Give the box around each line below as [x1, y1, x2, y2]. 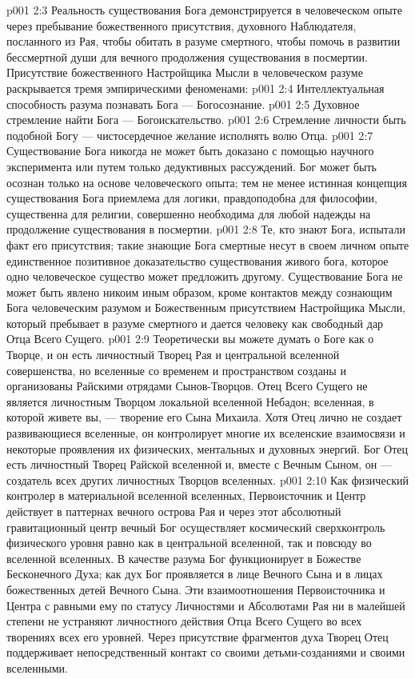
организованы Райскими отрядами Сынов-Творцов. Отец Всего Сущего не [6, 377, 368, 394]
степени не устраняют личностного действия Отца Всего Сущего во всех [6, 613, 362, 629]
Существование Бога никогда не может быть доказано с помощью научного [6, 142, 374, 159]
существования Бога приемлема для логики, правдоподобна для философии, [6, 190, 377, 206]
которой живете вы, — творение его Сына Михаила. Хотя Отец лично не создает [6, 409, 402, 425]
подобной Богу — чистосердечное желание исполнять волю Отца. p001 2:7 [6, 126, 373, 143]
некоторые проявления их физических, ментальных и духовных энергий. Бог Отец [6, 440, 409, 457]
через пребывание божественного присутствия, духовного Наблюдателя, [6, 17, 357, 34]
